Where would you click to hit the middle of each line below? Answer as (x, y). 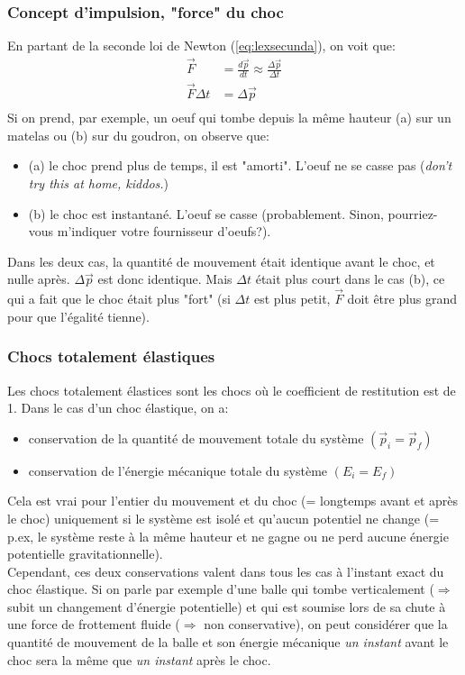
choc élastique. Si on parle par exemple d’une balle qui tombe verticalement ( (221, 589)
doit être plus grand (402, 299)
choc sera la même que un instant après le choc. (139, 659)
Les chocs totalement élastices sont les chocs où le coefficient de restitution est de (232, 390)
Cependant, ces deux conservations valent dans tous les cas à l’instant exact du (226, 571)
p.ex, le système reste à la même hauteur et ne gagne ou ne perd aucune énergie (228, 536)
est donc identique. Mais (165, 279)
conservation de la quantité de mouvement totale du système (196, 438)
